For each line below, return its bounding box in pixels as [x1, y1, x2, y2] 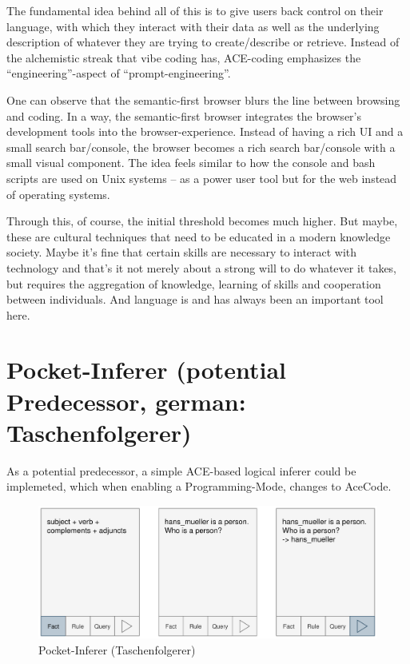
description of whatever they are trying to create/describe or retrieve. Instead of [6, 34, 400, 50]
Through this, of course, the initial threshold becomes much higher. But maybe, [6, 213, 398, 229]
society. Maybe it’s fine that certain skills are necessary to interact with [6, 244, 357, 260]
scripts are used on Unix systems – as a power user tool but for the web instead [6, 169, 397, 186]
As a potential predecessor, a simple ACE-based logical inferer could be [6, 462, 356, 479]
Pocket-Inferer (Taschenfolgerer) [38, 641, 196, 658]
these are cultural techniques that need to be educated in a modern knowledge [6, 228, 391, 245]
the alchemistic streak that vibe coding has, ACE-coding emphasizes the [6, 49, 361, 66]
